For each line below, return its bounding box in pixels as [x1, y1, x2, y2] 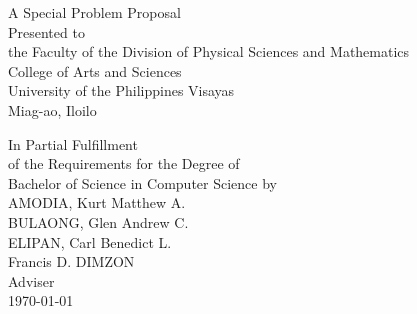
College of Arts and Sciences [8, 60, 182, 81]
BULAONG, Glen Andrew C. [8, 211, 189, 232]
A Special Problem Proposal [8, 2, 181, 22]
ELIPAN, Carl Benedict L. [8, 231, 172, 252]
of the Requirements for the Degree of [8, 153, 240, 174]
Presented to [8, 21, 85, 42]
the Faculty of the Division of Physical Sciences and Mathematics [8, 41, 410, 62]
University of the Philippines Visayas [8, 80, 235, 101]
